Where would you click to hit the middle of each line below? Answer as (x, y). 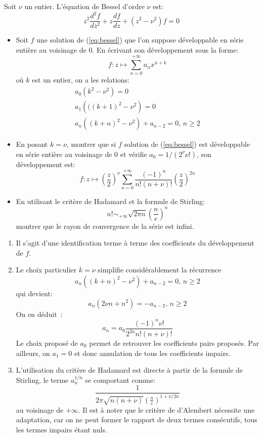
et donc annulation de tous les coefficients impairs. (152, 353)
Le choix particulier (46, 270)
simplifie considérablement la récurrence (160, 270)
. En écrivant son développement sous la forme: (165, 49)
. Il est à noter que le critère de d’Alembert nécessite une (166, 409)
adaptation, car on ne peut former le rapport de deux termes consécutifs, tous (137, 420)
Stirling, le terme (42, 380)
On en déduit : (39, 314)
